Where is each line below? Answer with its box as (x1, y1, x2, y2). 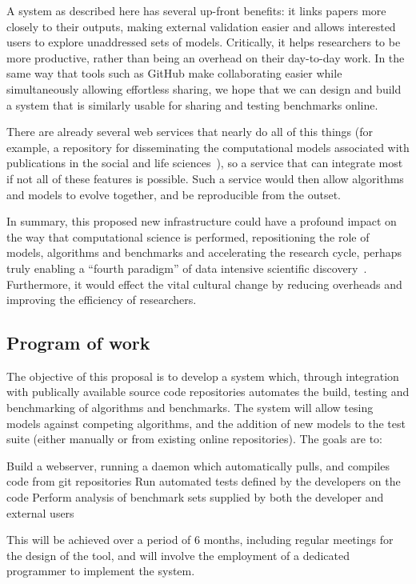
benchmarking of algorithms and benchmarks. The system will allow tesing (6, 399, 374, 416)
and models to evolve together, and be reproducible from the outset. (6, 186, 341, 202)
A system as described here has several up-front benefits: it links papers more (6, 2, 386, 18)
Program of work (6, 330, 150, 355)
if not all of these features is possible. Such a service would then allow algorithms (6, 170, 404, 186)
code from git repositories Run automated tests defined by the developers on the (6, 473, 401, 490)
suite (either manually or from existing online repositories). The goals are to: (6, 430, 383, 447)
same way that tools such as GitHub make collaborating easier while (6, 65, 342, 82)
